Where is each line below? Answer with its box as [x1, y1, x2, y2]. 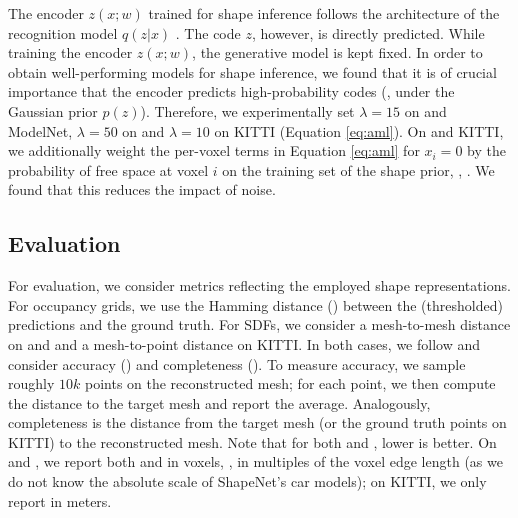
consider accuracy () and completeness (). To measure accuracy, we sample [8, 353, 466, 374]
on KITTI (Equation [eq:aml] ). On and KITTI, [214, 120, 504, 141]
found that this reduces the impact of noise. [8, 179, 276, 200]
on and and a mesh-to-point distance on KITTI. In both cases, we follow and [8, 333, 481, 354]
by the [467, 140, 506, 161]
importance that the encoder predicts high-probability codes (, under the [8, 81, 455, 102]
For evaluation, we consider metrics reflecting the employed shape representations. [8, 275, 511, 296]
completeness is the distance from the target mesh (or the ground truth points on [8, 412, 507, 433]
